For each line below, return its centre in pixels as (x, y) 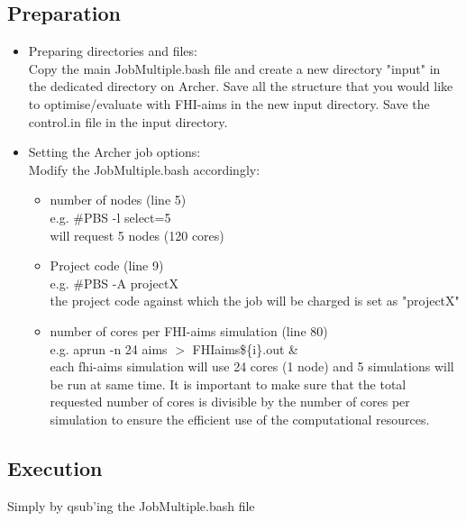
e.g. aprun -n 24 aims (109, 348)
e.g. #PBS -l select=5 (110, 217)
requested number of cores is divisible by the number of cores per (230, 402)
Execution (55, 467)
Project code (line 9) (107, 265)
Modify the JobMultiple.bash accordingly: (144, 169)
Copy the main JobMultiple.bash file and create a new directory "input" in (234, 68)
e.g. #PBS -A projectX (114, 283)
